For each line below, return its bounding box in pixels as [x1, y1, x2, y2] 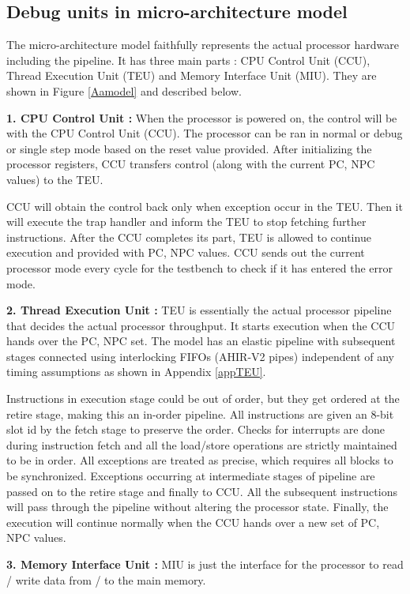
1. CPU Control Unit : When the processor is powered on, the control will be [6, 109, 397, 126]
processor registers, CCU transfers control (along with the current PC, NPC [6, 156, 375, 172]
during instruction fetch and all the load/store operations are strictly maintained [6, 436, 397, 453]
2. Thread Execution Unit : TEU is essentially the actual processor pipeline [6, 302, 392, 318]
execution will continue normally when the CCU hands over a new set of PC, [6, 513, 380, 530]
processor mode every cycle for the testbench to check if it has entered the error [6, 259, 393, 276]
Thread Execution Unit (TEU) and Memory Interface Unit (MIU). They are [6, 67, 377, 84]
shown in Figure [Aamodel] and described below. [6, 82, 242, 99]
